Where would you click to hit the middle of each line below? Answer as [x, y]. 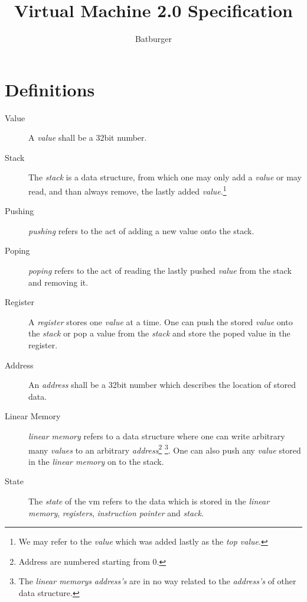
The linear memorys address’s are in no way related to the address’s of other [157, 581]
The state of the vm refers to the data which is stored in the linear [149, 501]
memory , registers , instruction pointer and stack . [116, 512]
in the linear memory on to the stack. [96, 461]
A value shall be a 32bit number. [88, 137]
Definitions [50, 89]
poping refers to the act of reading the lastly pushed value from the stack [160, 271]
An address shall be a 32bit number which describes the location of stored [162, 385]
